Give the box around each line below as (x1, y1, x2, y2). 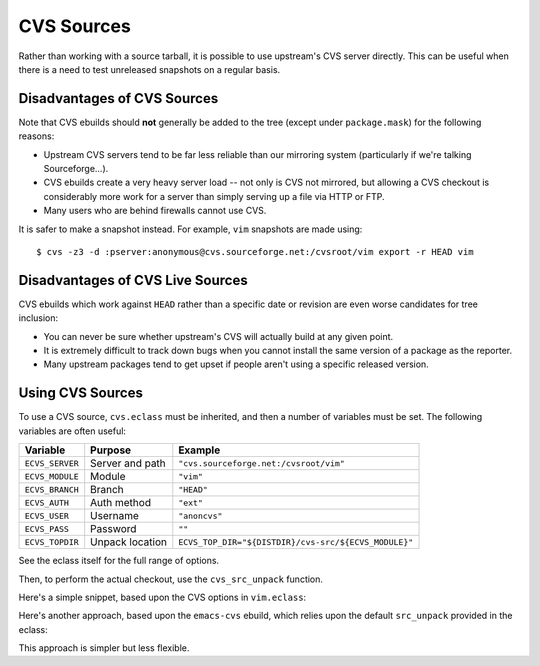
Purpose (90, 443, 132, 457)
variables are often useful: (18, 425, 127, 437)
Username (90, 509, 140, 523)
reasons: (18, 130, 55, 142)
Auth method (90, 496, 152, 510)
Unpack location (90, 535, 167, 549)
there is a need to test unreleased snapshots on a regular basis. (18, 63, 281, 75)
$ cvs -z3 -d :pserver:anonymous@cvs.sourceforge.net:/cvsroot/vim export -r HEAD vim (36, 246, 474, 257)
